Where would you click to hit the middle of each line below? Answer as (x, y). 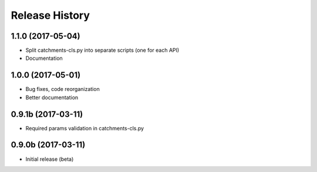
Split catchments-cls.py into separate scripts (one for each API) (102, 50)
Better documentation (52, 97)
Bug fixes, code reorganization (63, 89)
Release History (50, 15)
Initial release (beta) (50, 159)
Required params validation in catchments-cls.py (85, 128)
